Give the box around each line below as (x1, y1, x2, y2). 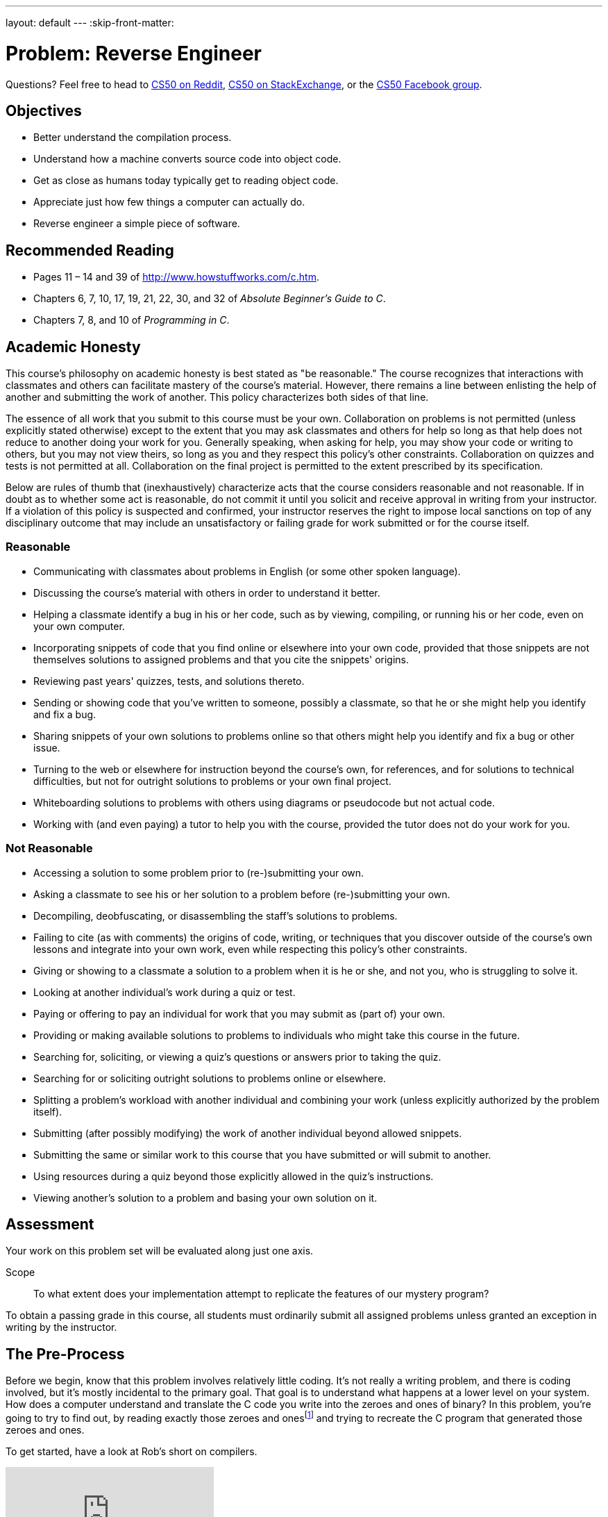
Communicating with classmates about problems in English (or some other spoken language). (33, 565, 461, 577)
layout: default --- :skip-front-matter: (6, 17, 174, 28)
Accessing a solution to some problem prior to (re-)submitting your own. (33, 866, 364, 879)
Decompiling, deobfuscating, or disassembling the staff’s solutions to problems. (33, 909, 398, 922)
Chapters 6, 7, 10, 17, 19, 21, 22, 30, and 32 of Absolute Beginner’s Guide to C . (33, 292, 386, 305)
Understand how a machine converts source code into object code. (33, 153, 341, 165)
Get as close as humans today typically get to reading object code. (33, 174, 339, 187)
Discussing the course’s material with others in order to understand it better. (33, 586, 380, 599)
